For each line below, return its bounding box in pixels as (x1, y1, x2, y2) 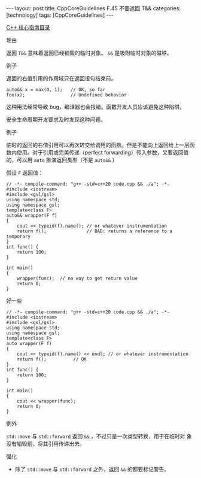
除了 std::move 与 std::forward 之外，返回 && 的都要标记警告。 (14, 465, 170, 473)
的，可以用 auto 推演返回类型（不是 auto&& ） (6, 156, 118, 164)
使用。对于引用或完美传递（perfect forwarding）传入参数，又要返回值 (16, 149, 189, 156)
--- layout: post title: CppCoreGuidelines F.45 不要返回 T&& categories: (6, 5, 181, 12)
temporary (6, 234, 31, 240)
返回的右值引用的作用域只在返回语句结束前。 (6, 75, 117, 81)
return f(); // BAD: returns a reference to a (17, 228, 172, 234)
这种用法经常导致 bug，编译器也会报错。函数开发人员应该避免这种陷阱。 (6, 103, 185, 110)
